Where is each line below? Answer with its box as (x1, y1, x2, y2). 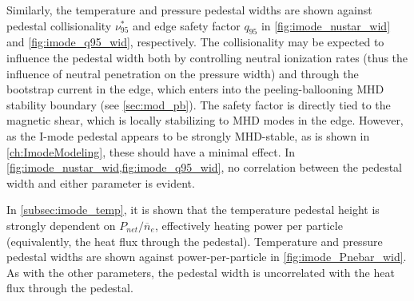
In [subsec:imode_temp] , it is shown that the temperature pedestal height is (6, 201, 380, 218)
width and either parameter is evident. (6, 174, 195, 191)
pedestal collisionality (6, 17, 112, 34)
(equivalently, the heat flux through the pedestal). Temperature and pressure (6, 232, 383, 249)
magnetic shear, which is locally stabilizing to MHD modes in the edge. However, (6, 112, 404, 129)
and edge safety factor (133, 17, 241, 34)
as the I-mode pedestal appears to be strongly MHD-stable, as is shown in (6, 127, 370, 144)
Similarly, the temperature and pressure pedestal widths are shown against (6, 2, 372, 18)
